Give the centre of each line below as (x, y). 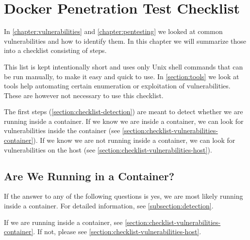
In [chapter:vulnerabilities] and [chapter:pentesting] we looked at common (113, 31)
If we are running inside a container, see (63, 222)
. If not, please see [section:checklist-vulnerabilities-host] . (117, 231)
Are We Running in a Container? (89, 176)
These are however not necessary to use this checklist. (84, 95)
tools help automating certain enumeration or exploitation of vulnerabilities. (117, 86)
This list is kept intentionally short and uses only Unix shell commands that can (124, 66)
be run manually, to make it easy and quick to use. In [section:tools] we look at (122, 76)
